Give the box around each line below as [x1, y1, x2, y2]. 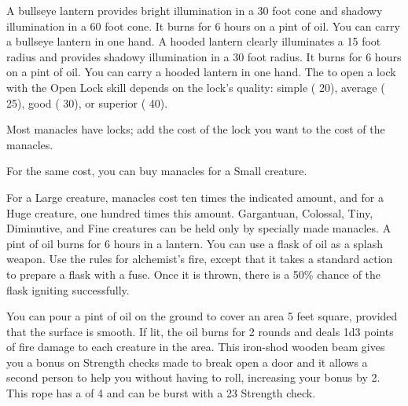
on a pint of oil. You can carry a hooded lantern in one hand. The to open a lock [6, 64, 396, 80]
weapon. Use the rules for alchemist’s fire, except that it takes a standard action [6, 251, 393, 267]
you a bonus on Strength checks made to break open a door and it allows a [6, 353, 368, 370]
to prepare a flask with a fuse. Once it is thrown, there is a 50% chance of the [6, 265, 381, 282]
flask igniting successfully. [6, 281, 130, 298]
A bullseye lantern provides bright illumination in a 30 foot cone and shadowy [6, 2, 383, 18]
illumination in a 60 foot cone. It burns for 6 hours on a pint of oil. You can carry [6, 17, 400, 34]
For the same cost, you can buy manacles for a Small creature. [6, 163, 307, 179]
